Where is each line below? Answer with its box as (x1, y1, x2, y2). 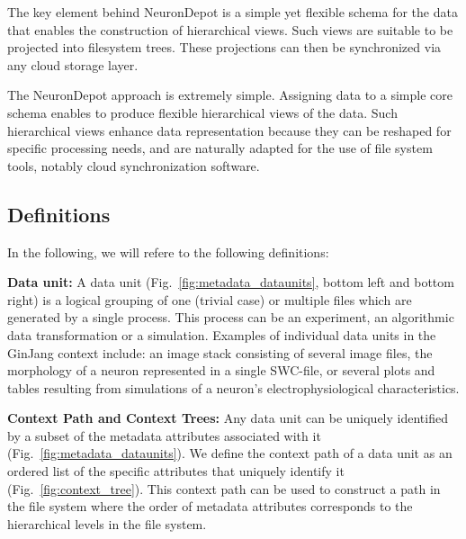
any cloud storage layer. (7, 55, 139, 74)
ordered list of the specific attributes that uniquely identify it (7, 462, 345, 481)
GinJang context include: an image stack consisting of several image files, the (7, 343, 433, 362)
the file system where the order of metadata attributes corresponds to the (7, 497, 413, 516)
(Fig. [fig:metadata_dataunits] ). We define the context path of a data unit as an (7, 444, 453, 463)
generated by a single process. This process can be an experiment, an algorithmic (7, 308, 454, 327)
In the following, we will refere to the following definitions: (7, 242, 329, 261)
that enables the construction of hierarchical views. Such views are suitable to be (7, 20, 453, 39)
